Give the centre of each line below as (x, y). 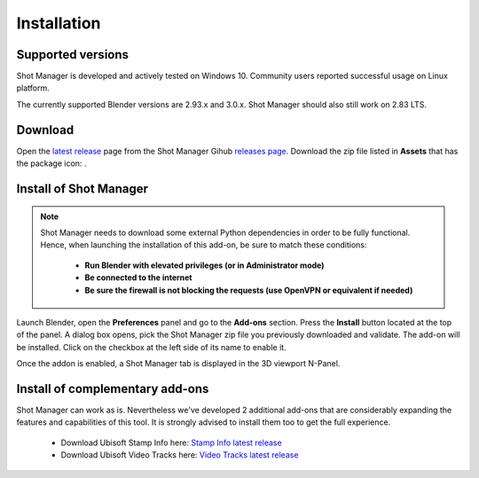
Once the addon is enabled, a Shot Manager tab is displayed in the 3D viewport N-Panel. (178, 364)
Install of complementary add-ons (113, 389)
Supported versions (72, 55)
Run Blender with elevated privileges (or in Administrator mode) (204, 265)
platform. (33, 88)
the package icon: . (51, 163)
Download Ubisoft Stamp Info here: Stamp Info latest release (172, 443)
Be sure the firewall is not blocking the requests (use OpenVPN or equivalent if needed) (249, 290)
